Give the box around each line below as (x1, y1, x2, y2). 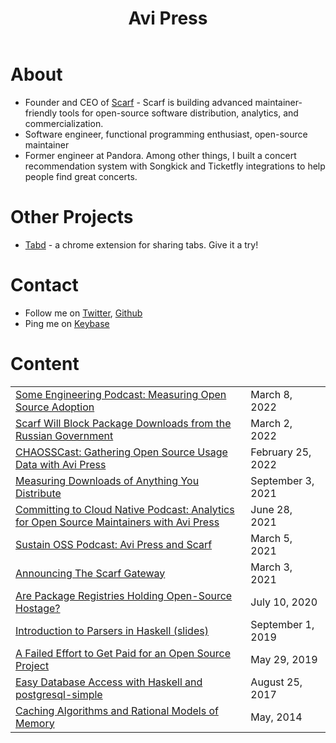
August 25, (250, 675, 303, 689)
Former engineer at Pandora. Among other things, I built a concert (24, 149, 297, 161)
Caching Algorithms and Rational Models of (15, 703, 219, 717)
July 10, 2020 (250, 595, 318, 609)
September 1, (250, 617, 315, 631)
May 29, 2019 (250, 652, 318, 666)
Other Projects (10, 206, 134, 229)
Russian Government (15, 428, 114, 442)
